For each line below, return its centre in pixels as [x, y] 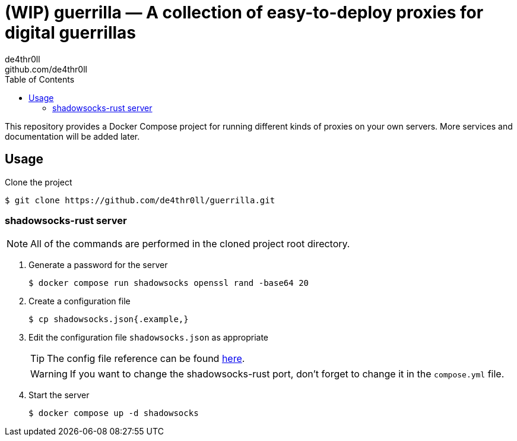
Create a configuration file [80, 301]
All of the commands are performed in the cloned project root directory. [190, 244]
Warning [49, 374]
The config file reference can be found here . [146, 359]
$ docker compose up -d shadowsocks [114, 413]
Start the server [59, 395]
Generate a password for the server [98, 265]
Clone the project [39, 182]
